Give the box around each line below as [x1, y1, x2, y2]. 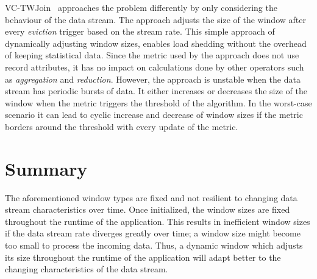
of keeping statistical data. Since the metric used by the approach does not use [5, 49, 299, 61]
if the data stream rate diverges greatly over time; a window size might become [5, 227, 301, 239]
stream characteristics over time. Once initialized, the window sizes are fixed [5, 203, 290, 216]
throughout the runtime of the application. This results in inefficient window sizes [5, 215, 310, 227]
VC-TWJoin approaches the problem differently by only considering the [5, 1, 277, 13]
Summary [5, 156, 88, 181]
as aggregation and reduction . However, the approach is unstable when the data [5, 72, 301, 85]
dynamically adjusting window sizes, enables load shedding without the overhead [5, 36, 307, 49]
